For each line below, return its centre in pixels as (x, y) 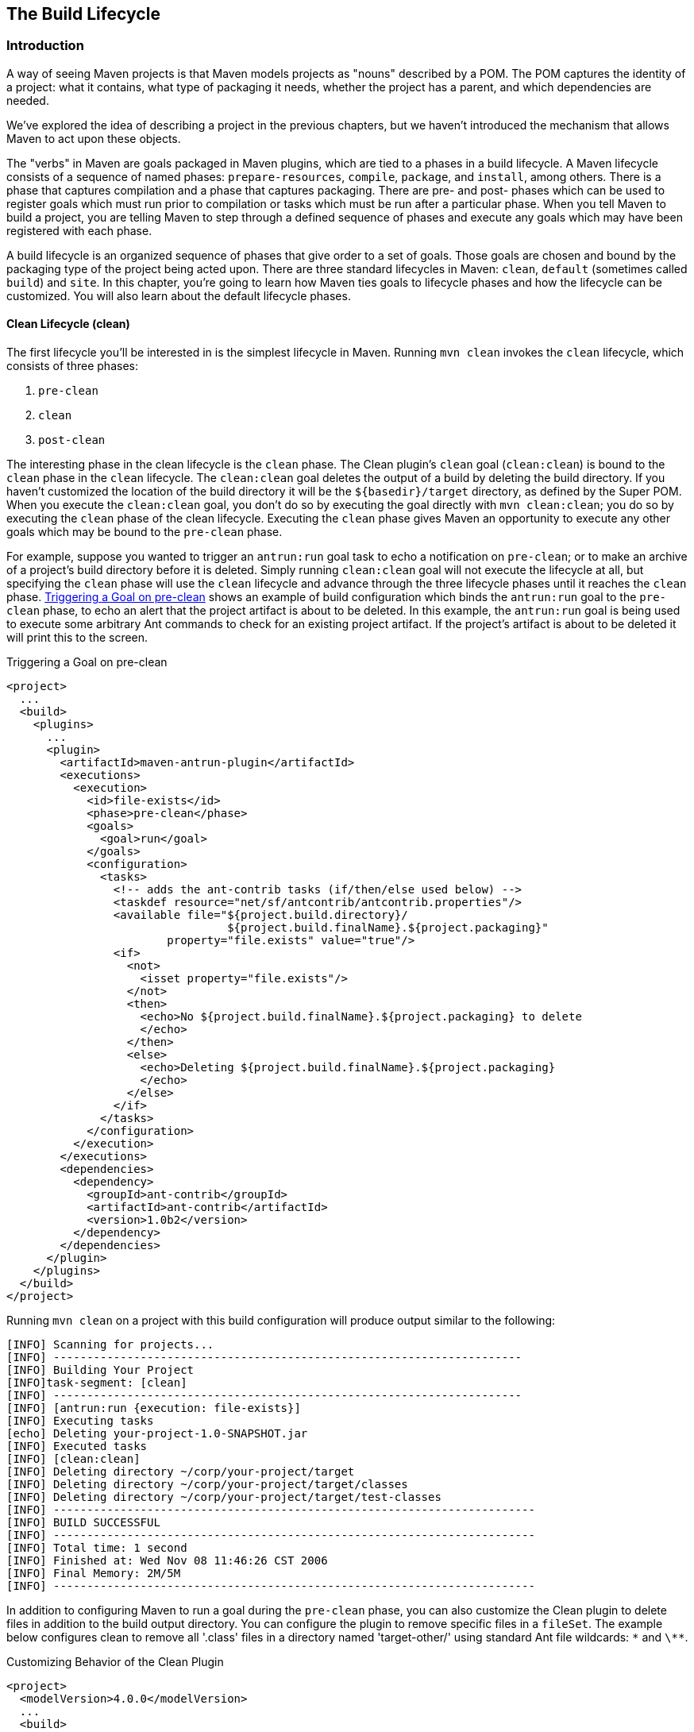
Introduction (45, 46)
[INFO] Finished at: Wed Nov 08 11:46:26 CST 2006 (167, 1561)
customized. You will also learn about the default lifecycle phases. (179, 295)
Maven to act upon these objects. (94, 138)
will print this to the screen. (77, 638)
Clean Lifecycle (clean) (68, 324)
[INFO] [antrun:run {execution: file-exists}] (154, 1408)
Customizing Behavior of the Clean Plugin (115, 1662)
